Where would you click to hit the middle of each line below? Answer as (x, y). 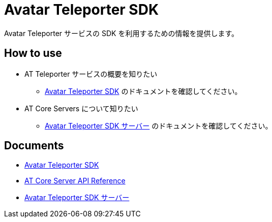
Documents (34, 146)
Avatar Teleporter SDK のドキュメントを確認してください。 (143, 91)
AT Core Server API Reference (75, 181)
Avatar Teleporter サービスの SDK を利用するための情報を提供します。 (121, 33)
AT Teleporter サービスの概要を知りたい (91, 74)
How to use (33, 53)
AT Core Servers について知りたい (81, 108)
